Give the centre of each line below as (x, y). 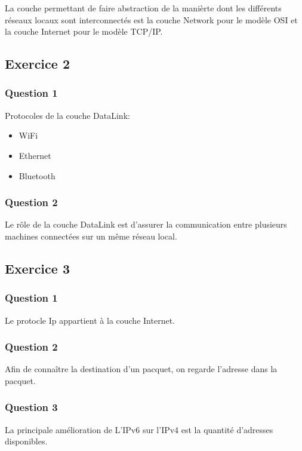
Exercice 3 (37, 268)
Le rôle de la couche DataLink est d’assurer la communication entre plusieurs (146, 224)
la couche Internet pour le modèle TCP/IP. (84, 31)
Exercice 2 (37, 64)
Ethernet (35, 155)
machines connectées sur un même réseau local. (91, 236)
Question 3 (31, 407)
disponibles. (26, 441)
